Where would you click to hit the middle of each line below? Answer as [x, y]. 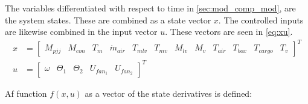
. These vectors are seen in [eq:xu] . [229, 32]
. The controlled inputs [261, 20]
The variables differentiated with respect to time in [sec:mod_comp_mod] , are [150, 8]
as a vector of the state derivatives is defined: [168, 93]
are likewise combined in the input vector [81, 32]
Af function [26, 93]
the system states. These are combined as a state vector [108, 20]
